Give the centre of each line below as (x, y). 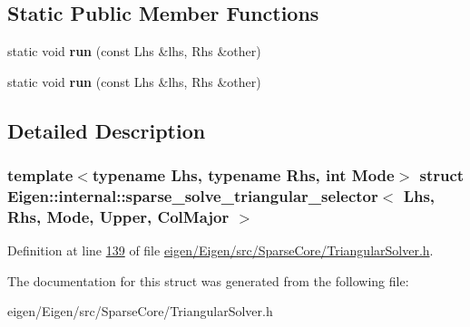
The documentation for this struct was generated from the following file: (208, 280)
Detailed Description (107, 130)
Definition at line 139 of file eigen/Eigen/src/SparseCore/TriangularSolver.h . (220, 250)
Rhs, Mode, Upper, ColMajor (118, 216)
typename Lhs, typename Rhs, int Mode (243, 175)
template (40, 175)
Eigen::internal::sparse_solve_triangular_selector (193, 196)
